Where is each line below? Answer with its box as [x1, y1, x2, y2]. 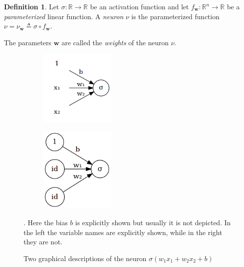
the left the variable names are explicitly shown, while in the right [24, 227, 222, 237]
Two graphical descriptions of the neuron [24, 253, 147, 263]
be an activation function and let [90, 1, 189, 11]
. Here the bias [24, 217, 68, 228]
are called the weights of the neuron [61, 37, 169, 47]
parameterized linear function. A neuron [4, 11, 124, 21]
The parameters [4, 37, 52, 47]
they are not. [24, 237, 62, 247]
